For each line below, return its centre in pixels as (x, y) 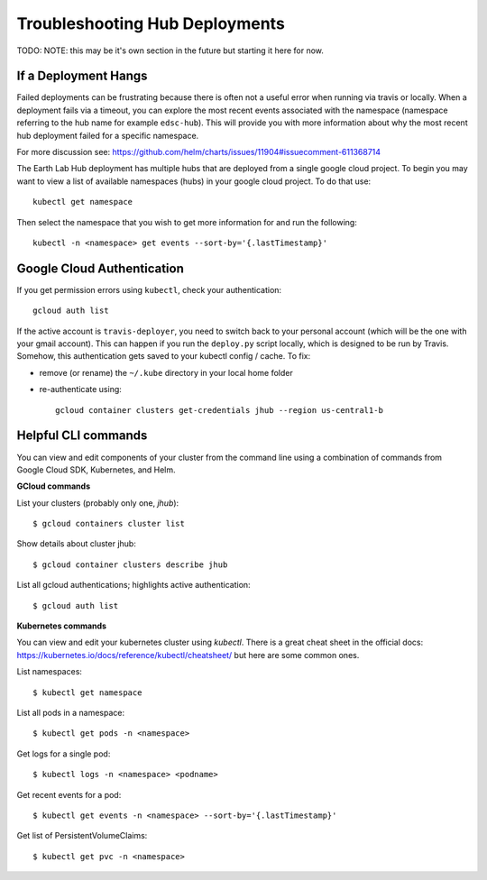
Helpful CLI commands (82, 436)
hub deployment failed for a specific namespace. (108, 135)
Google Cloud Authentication (100, 268)
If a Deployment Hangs (82, 76)
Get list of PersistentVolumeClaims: (82, 836)
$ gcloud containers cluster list (109, 524)
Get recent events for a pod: (69, 794)
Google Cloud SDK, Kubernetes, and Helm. (96, 470)
